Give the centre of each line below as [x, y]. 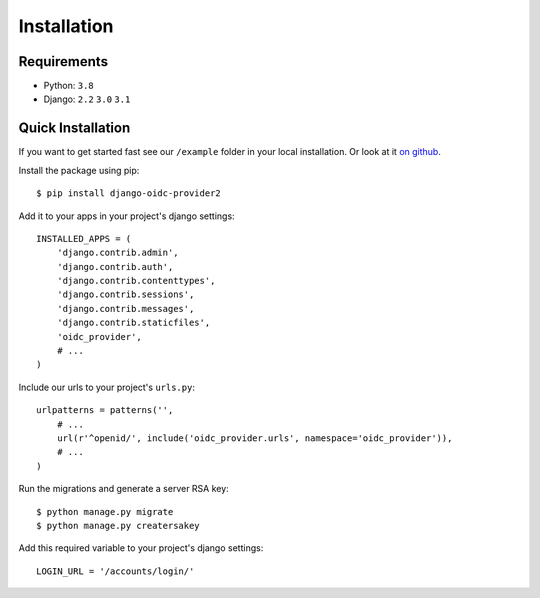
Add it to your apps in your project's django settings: [126, 216]
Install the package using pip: [79, 170]
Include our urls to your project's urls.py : [106, 387]
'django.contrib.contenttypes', [136, 281]
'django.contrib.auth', [115, 266]
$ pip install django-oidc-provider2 [129, 193]
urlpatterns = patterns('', [105, 410]
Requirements [63, 61]
